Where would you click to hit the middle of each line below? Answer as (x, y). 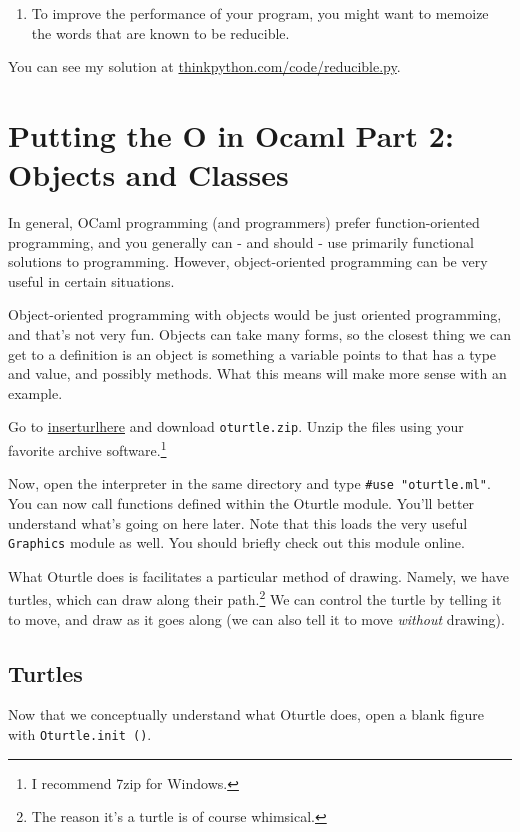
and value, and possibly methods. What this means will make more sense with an (257, 373)
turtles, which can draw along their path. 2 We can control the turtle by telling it (255, 598)
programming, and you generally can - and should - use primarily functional (241, 241)
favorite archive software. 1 (87, 448)
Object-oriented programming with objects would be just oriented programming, (255, 314)
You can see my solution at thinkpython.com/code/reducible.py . (204, 66)
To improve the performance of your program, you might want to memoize (260, 13)
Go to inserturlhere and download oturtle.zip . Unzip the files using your (236, 426)
